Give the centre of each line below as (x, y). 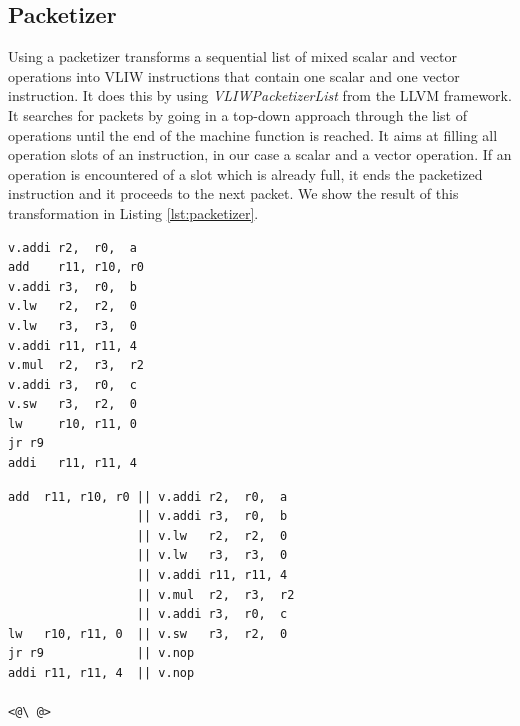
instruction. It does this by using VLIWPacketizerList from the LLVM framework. (260, 95)
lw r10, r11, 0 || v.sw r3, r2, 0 (148, 633)
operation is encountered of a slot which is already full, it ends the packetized (245, 173)
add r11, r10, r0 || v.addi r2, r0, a (148, 496)
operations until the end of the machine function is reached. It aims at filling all (253, 134)
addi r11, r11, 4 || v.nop (101, 673)
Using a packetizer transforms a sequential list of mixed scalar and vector (233, 56)
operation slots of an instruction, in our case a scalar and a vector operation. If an (260, 154)
